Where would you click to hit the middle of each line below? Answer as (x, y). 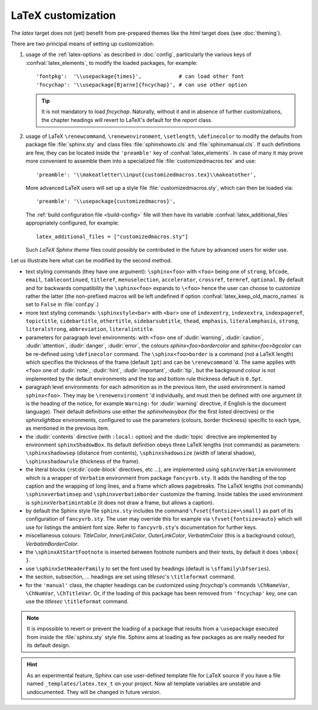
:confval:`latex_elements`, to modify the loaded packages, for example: (112, 63)
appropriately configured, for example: (72, 223)
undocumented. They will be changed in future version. (94, 692)
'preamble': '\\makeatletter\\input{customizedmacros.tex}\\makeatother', (146, 175)
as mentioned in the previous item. (67, 428)
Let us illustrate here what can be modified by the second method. (91, 261)
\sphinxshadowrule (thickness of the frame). (83, 461)
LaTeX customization (63, 15)
